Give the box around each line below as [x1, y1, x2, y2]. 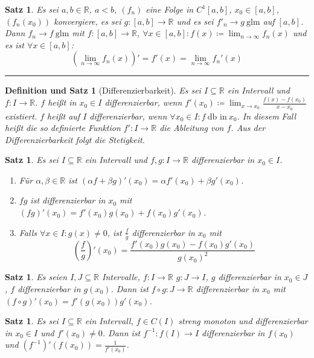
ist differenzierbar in [30, 194, 106, 206]
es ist [5, 38, 24, 51]
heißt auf [47, 109, 80, 122]
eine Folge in [146, 3, 194, 15]
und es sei [176, 14, 214, 27]
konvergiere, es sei [54, 14, 121, 27]
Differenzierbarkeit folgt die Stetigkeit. [5, 133, 145, 145]
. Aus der [231, 121, 266, 134]
